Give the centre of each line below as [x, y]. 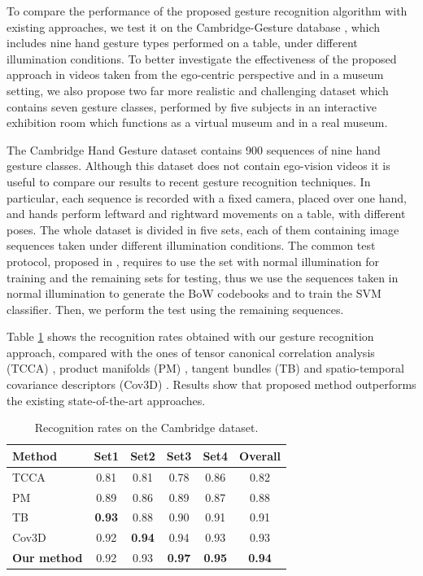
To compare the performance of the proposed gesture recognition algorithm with [207, 11]
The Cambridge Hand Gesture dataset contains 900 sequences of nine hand [194, 149]
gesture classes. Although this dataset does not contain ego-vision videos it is [198, 166]
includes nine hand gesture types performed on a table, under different [182, 43]
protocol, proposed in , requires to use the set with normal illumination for [193, 261]
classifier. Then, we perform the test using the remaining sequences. [175, 309]
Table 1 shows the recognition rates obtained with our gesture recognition [190, 336]
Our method [48, 558]
